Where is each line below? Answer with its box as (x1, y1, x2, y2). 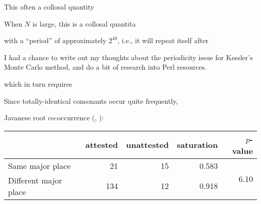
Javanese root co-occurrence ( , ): (4, 112, 104, 123)
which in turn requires (4, 78, 72, 89)
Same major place (8, 159, 71, 171)
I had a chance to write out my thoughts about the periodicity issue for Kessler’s (4, 52, 253, 62)
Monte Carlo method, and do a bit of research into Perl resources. (4, 62, 207, 72)
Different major (8, 174, 62, 186)
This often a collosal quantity (4, 2, 94, 12)
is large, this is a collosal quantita (32, 18, 136, 29)
